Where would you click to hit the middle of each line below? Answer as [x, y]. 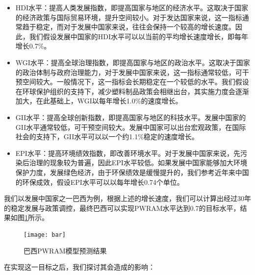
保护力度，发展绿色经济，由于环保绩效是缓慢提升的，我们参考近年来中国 [132, 172]
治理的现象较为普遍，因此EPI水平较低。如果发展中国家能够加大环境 [138, 162]
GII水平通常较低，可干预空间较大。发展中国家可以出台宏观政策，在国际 [131, 127]
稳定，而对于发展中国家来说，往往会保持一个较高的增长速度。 [136, 27]
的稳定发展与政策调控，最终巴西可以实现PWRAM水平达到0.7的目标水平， [122, 208]
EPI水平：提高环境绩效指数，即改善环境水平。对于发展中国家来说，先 [128, 153]
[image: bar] [45, 235]
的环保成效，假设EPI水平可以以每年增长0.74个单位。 [100, 182]
